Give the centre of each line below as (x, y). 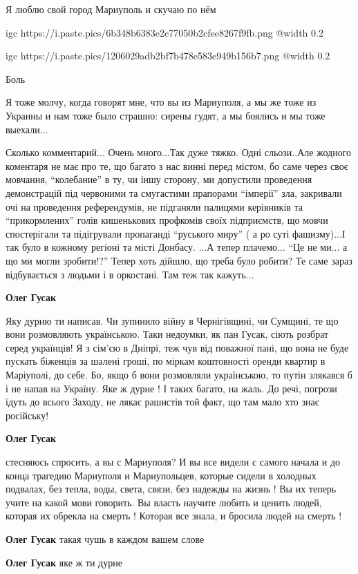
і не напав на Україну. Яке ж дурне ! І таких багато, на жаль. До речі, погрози (171, 388)
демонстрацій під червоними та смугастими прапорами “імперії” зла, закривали (174, 192)
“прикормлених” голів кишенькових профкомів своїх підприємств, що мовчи (167, 220)
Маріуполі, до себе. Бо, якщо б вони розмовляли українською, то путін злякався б (179, 375)
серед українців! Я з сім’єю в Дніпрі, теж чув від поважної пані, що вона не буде (177, 347)
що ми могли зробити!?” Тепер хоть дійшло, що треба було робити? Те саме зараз (179, 260)
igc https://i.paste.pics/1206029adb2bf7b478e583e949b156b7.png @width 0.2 (168, 56)
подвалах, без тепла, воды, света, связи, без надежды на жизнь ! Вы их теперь (171, 489)
